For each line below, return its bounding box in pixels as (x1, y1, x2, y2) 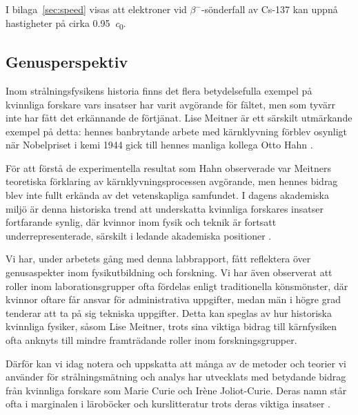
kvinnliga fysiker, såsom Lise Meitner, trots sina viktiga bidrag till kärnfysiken (6, 319, 337, 334)
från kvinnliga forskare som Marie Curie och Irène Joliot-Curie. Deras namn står (6, 383, 347, 397)
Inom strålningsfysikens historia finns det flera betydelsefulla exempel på (6, 83, 312, 97)
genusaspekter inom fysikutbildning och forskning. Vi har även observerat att (6, 265, 332, 280)
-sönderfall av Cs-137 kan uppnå (201, 2, 338, 16)
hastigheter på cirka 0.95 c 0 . (6, 15, 126, 32)
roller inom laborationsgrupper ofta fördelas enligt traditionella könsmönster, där (6, 278, 348, 293)
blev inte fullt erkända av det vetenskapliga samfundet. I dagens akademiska (6, 188, 329, 202)
